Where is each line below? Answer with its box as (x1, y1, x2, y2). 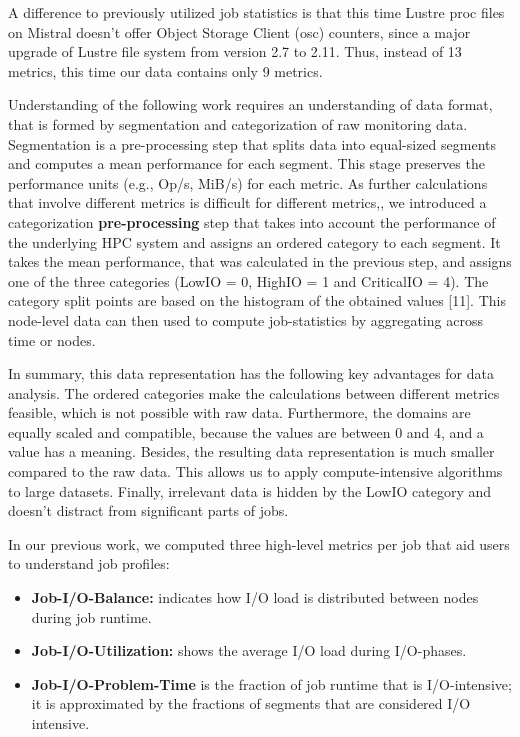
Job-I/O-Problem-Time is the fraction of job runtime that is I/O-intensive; (31, 673, 512, 694)
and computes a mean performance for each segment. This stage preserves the (8, 153, 485, 174)
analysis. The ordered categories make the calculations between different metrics (8, 382, 500, 403)
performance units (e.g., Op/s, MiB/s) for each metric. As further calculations (8, 172, 488, 193)
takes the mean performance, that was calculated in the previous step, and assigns (8, 251, 512, 272)
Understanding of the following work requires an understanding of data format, (8, 94, 493, 115)
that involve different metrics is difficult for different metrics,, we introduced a (8, 192, 487, 213)
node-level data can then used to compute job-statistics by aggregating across (8, 309, 483, 330)
